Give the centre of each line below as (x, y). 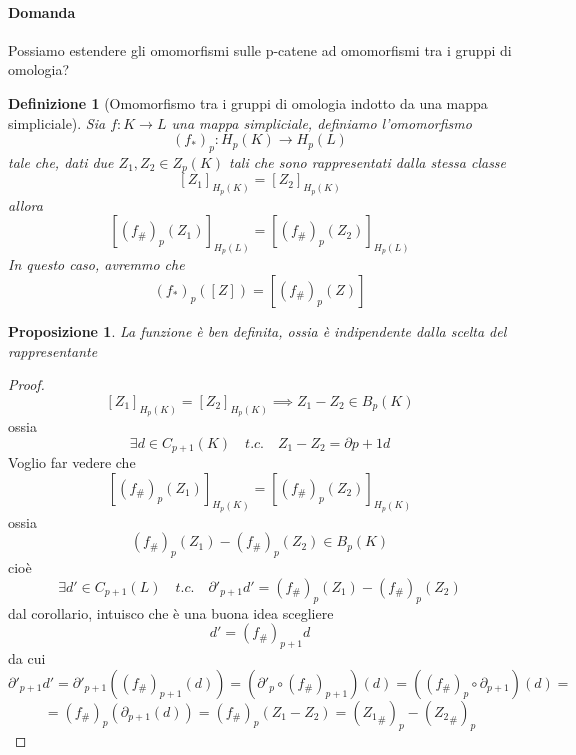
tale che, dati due (61, 161)
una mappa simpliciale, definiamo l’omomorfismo (321, 122)
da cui (27, 658)
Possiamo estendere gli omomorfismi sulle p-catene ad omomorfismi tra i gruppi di (260, 49)
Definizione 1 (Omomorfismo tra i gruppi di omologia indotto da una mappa (248, 102)
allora (25, 204)
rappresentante (53, 350)
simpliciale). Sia (57, 122)
